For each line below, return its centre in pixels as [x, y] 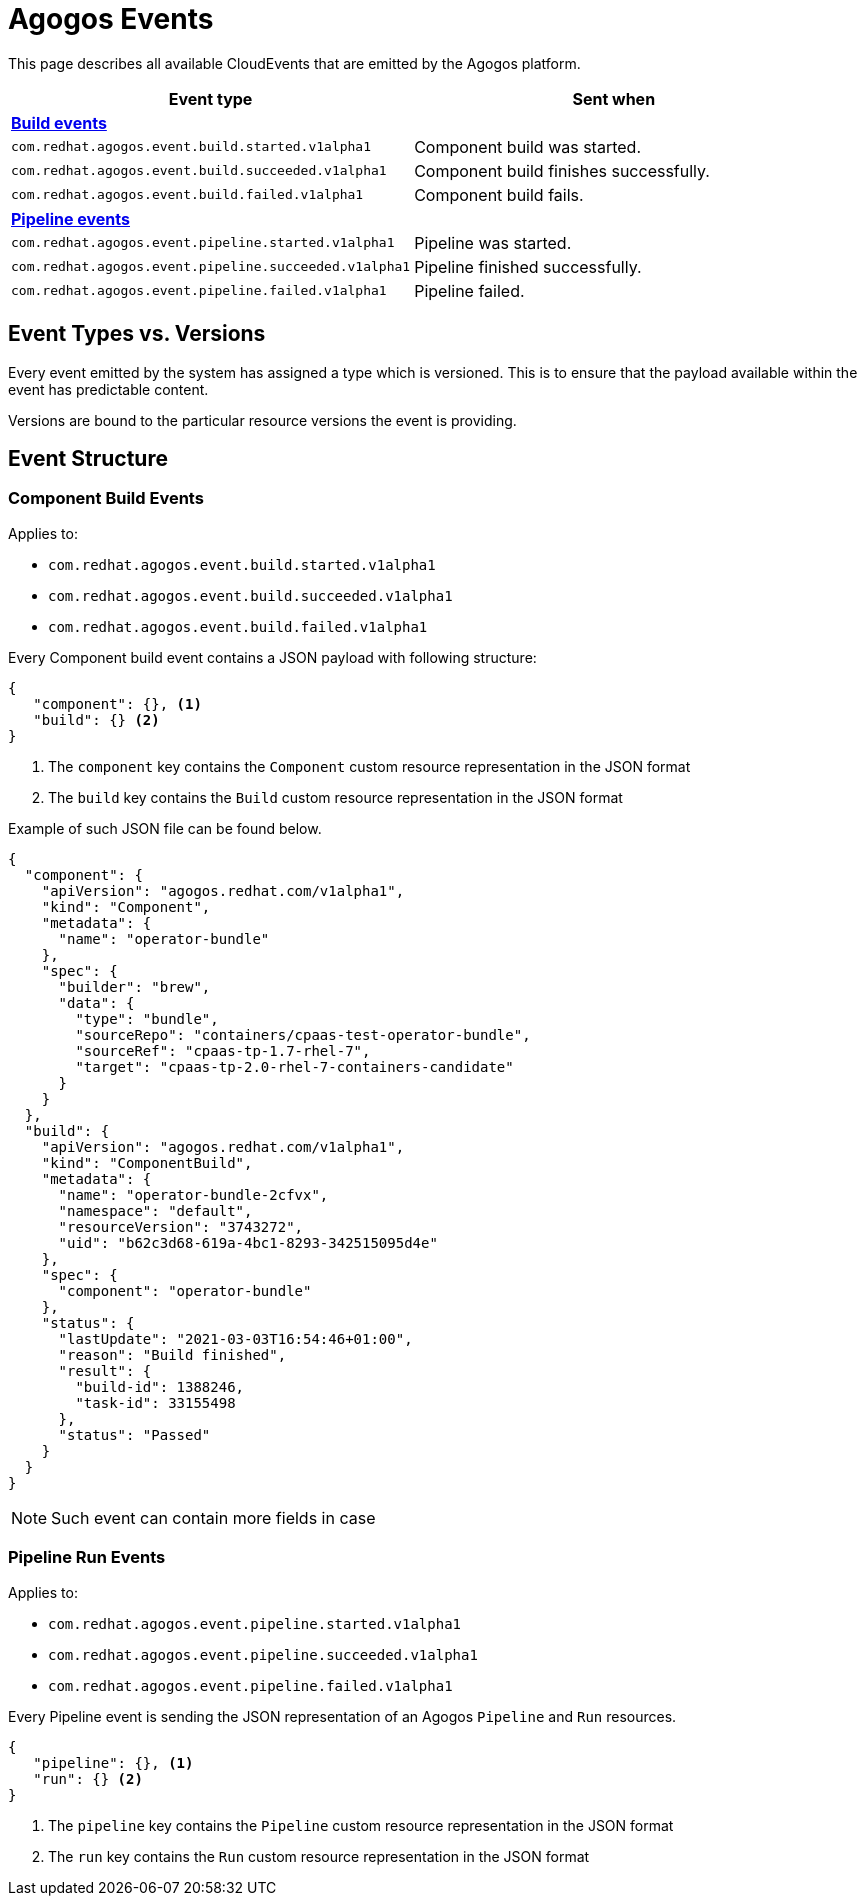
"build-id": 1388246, [160, 1386]
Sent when [614, 98]
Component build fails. [499, 194]
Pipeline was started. [493, 242]
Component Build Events [106, 498]
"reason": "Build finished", [172, 1354]
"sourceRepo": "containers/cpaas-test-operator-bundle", [303, 1034]
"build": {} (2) [96, 719]
